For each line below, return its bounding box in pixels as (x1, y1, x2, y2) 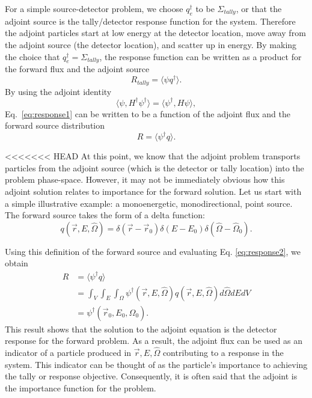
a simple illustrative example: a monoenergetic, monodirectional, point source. (5, 197, 293, 209)
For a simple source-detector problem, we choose (5, 2, 183, 14)
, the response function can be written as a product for (99, 50, 302, 63)
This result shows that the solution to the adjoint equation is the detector (5, 322, 277, 335)
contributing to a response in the (162, 346, 284, 359)
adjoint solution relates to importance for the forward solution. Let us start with (5, 185, 302, 198)
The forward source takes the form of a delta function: (5, 209, 205, 221)
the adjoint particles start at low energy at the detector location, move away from (5, 26, 306, 39)
